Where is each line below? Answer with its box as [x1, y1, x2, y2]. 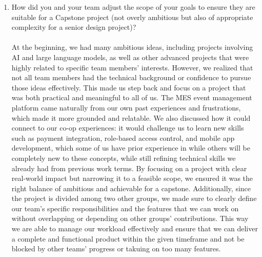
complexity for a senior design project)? [11, 22, 136, 32]
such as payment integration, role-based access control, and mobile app [11, 132, 235, 143]
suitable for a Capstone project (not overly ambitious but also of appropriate [11, 11, 253, 22]
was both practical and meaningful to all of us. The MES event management [11, 92, 252, 103]
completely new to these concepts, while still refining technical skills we [11, 152, 236, 163]
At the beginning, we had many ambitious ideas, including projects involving [11, 42, 253, 52]
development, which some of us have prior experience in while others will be [11, 142, 250, 153]
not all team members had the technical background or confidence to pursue [11, 72, 251, 83]
